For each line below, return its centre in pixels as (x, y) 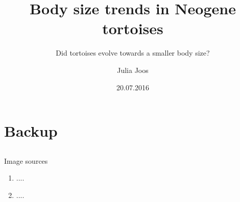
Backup (31, 131)
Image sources (26, 160)
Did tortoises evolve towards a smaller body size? (133, 53)
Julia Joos (133, 70)
